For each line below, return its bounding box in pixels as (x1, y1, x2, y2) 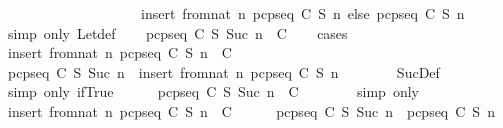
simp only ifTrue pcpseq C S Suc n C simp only (7, 81, 419, 102)
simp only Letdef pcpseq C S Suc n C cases (7, 22, 348, 43)
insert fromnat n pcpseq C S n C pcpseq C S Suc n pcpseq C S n (7, 100, 495, 121)
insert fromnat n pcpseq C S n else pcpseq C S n (140, 3, 465, 23)
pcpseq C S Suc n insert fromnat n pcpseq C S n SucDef (7, 61, 440, 82)
